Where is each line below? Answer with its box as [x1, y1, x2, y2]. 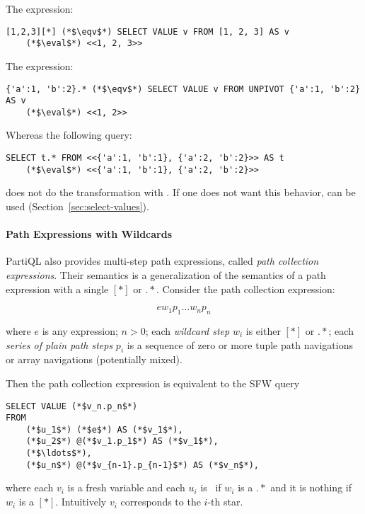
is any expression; [42, 323, 118, 338]
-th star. [207, 494, 243, 509]
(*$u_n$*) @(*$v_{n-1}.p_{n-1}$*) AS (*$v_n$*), [25, 459, 259, 470]
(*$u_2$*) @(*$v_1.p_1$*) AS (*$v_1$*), [25, 436, 219, 447]
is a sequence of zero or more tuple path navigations [127, 337, 353, 352]
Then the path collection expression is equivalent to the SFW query [6, 375, 300, 390]
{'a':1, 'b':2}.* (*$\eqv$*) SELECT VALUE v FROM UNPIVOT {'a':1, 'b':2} [6, 84, 361, 94]
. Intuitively [55, 494, 107, 509]
